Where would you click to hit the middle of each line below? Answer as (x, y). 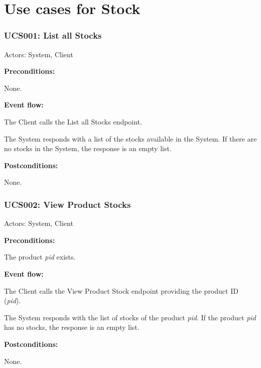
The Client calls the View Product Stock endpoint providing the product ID (121, 290)
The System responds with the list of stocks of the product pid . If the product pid (130, 317)
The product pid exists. (40, 257)
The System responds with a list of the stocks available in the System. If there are (130, 138)
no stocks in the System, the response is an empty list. (88, 148)
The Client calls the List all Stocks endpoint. (73, 121)
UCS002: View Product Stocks (68, 204)
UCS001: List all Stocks (53, 35)
